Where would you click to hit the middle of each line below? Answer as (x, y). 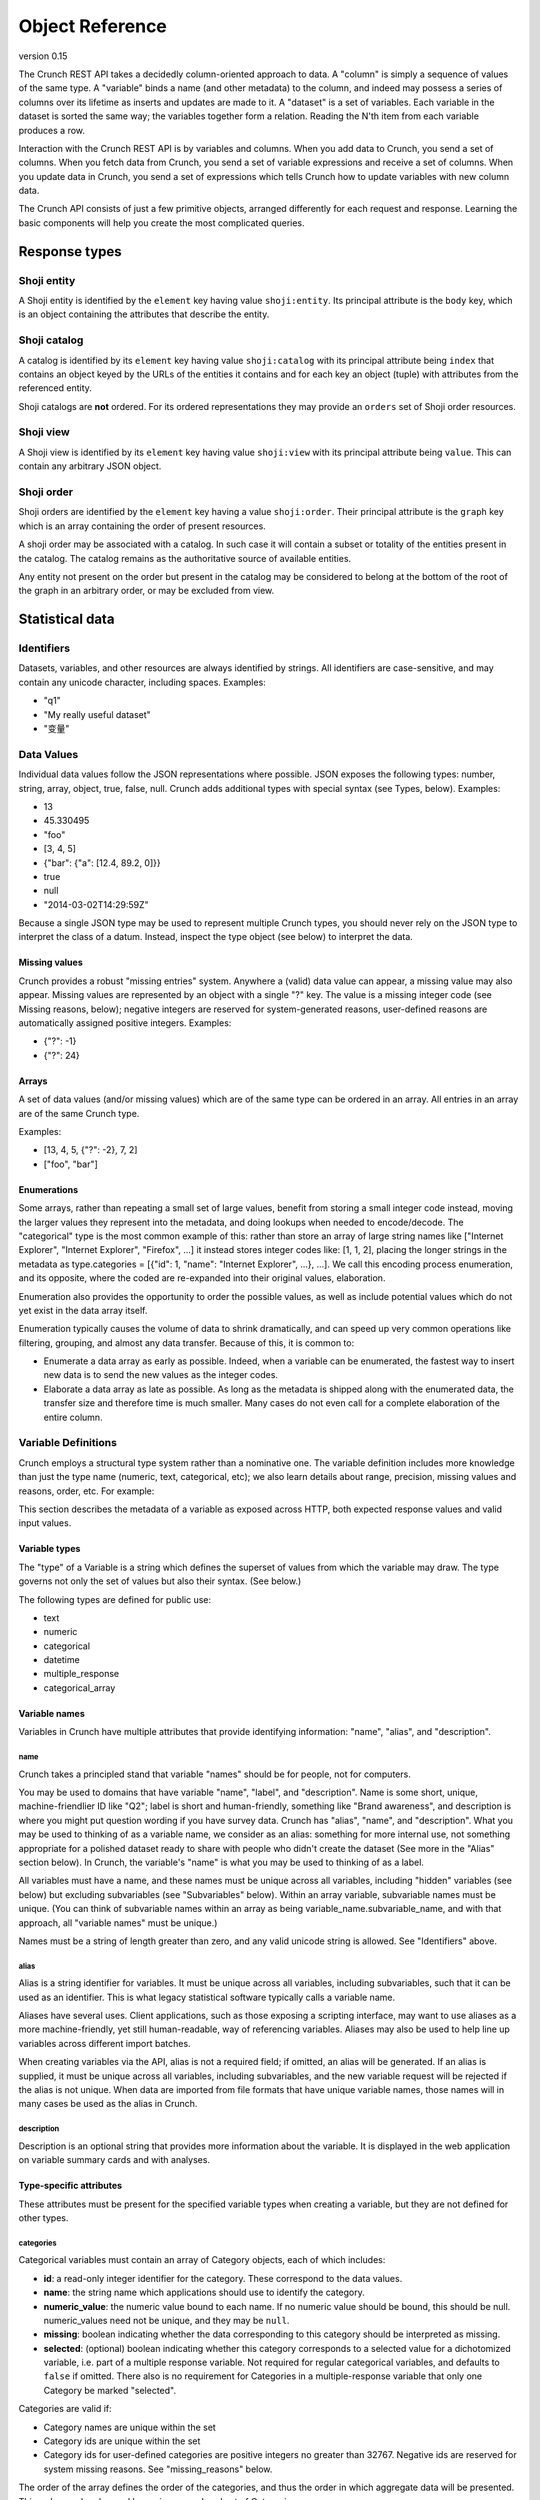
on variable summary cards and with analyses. (114, 2160)
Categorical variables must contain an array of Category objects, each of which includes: (202, 2260)
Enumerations (48, 1189)
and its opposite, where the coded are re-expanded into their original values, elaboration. (202, 1278)
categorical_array (79, 1687)
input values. (45, 1523)
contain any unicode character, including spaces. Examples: (142, 682)
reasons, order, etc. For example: (86, 1491)
